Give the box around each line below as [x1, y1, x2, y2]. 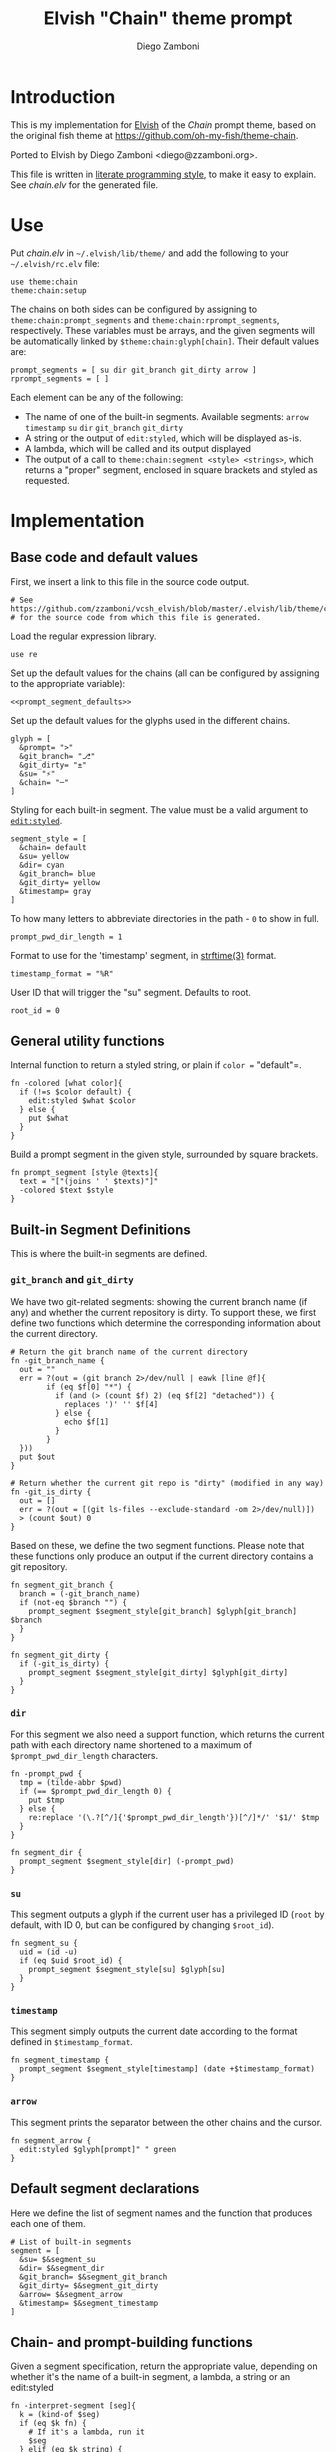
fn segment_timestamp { [10, 2055, 110, 2066]
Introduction [10, 85, 116, 108]
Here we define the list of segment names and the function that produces [10, 2207, 313, 2219]
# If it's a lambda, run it [28, 2427, 145, 2437]
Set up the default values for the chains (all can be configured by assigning [10, 667, 320, 679]
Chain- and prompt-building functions [10, 2333, 253, 2351]
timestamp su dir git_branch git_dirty [24, 423, 183, 433]
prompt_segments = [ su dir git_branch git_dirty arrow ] [10, 365, 257, 375]
